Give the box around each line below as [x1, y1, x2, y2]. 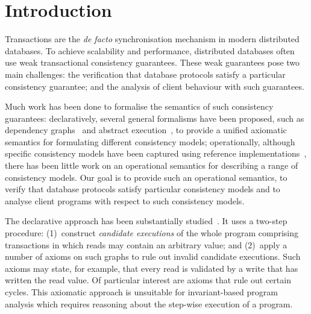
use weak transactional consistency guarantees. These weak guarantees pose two [5, 56, 300, 69]
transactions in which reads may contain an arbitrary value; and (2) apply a [5, 238, 287, 251]
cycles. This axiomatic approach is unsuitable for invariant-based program [5, 286, 278, 298]
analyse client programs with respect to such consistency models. [5, 194, 245, 207]
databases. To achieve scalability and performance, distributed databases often [5, 44, 295, 57]
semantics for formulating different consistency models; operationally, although [5, 135, 295, 148]
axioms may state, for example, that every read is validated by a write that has [5, 262, 298, 274]
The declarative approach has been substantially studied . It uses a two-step [5, 215, 287, 227]
